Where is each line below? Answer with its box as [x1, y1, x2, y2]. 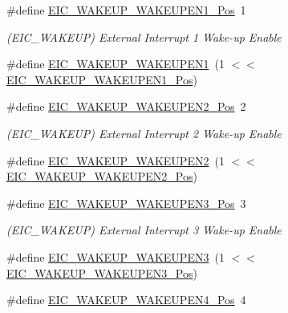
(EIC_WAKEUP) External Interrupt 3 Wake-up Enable [6, 222, 282, 238]
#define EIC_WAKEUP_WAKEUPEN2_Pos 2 [6, 98, 246, 115]
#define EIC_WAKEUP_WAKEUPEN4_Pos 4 [6, 291, 246, 308]
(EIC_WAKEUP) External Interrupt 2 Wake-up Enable [6, 124, 282, 141]
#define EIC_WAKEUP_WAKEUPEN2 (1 [6, 152, 225, 169]
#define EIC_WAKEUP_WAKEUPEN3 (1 [6, 248, 225, 265]
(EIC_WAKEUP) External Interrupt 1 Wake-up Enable [6, 28, 282, 45]
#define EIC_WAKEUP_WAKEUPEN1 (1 [6, 55, 225, 72]
